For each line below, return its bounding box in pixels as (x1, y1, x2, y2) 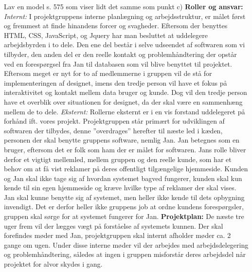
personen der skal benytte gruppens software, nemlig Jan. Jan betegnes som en (4, 135, 239, 145)
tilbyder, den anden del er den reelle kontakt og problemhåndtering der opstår (4, 49, 237, 59)
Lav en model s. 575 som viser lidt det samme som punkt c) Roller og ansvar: (4, 1, 243, 11)
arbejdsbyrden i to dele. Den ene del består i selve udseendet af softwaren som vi (4, 39, 245, 50)
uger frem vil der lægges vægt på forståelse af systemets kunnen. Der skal (4, 220, 223, 231)
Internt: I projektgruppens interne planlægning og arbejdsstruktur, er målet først (4, 11, 246, 21)
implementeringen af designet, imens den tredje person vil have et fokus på (4, 77, 227, 88)
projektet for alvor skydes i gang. (4, 259, 103, 269)
